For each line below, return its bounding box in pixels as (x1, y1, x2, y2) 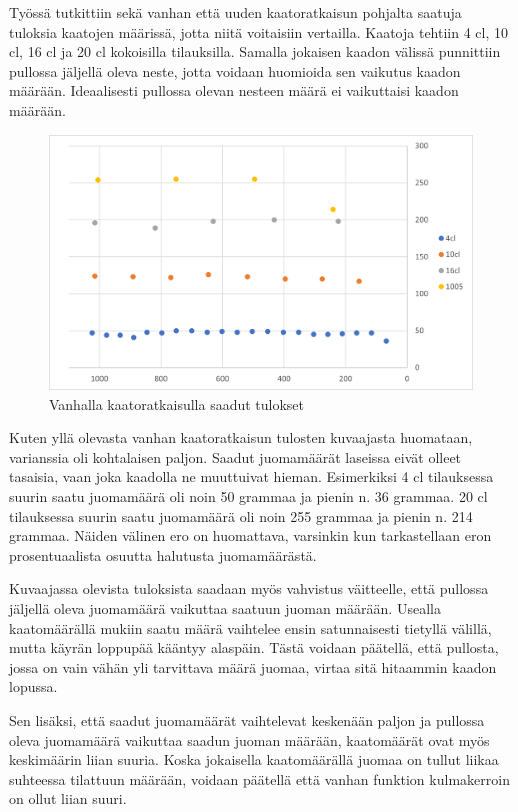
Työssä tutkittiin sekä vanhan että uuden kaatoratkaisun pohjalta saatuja (9, 2, 462, 22)
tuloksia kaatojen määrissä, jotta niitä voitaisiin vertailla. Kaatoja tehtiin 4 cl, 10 (9, 21, 508, 42)
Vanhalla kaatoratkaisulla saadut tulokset (49, 393, 305, 414)
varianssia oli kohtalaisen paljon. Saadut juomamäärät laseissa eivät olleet (9, 446, 462, 467)
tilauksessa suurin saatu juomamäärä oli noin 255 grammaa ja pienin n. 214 (9, 505, 473, 526)
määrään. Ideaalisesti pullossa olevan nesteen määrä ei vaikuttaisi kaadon (9, 80, 459, 101)
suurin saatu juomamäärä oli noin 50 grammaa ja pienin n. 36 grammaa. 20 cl (9, 486, 488, 506)
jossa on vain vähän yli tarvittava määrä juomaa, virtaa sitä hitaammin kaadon (9, 656, 497, 677)
